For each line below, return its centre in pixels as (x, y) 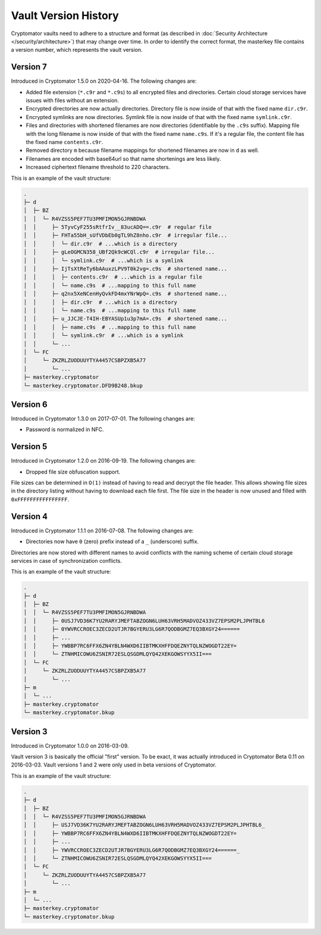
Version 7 (29, 67)
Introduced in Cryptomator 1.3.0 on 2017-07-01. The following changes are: (103, 419)
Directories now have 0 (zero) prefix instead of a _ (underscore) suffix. (112, 541)
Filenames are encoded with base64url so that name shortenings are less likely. (123, 158)
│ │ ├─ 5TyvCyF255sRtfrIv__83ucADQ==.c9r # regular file (118, 227)
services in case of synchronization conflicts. (66, 560)
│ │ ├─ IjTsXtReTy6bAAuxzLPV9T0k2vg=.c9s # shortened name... (125, 269)
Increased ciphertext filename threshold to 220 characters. (98, 167)
